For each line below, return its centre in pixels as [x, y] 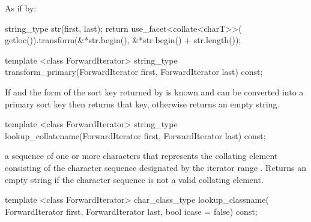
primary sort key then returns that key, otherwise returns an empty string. [142, 103]
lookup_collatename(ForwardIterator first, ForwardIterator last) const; [135, 135]
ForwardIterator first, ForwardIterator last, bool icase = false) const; [131, 211]
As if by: [21, 8]
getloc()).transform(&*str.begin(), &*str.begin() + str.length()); [123, 40]
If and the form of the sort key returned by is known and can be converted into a [154, 91]
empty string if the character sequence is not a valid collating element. [134, 179]
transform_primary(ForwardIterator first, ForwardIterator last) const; [134, 72]
